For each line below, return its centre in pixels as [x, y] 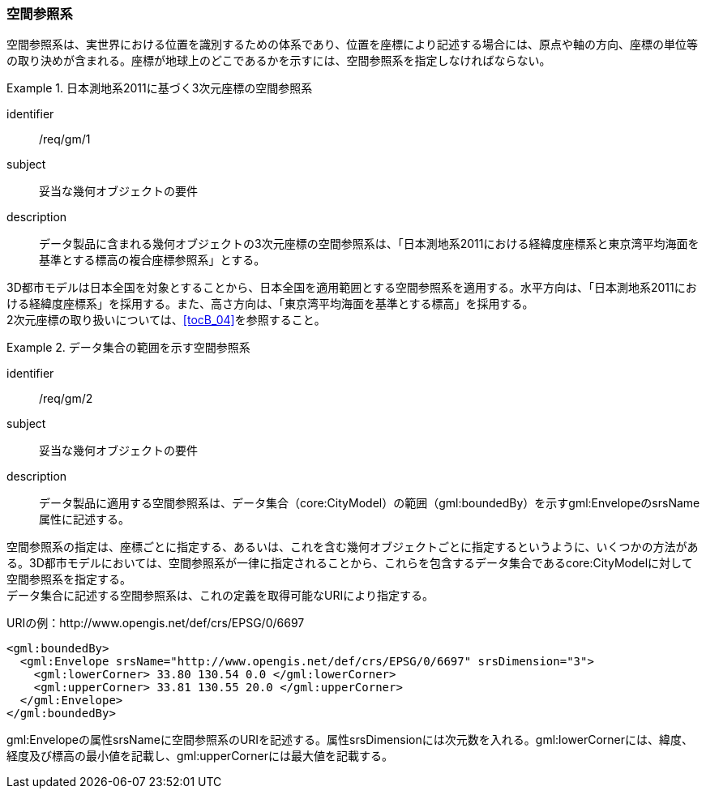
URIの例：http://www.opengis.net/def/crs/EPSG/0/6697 [156, 623]
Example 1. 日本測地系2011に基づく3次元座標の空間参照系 [160, 88]
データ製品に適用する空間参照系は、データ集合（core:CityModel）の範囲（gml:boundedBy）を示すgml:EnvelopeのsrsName [370, 503]
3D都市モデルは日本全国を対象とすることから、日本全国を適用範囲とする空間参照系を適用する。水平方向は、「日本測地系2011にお [352, 288]
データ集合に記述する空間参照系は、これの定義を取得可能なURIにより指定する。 [220, 596]
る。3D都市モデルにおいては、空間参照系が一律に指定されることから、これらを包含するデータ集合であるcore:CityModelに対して [350, 563]
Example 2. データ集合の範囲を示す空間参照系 [128, 348]
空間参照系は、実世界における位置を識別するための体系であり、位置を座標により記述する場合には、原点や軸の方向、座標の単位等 [353, 45]
